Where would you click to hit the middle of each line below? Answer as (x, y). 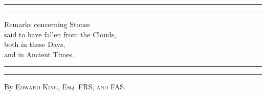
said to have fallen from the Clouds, (60, 34)
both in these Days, (35, 44)
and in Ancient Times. (39, 54)
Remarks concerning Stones (47, 24)
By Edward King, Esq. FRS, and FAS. (65, 87)
